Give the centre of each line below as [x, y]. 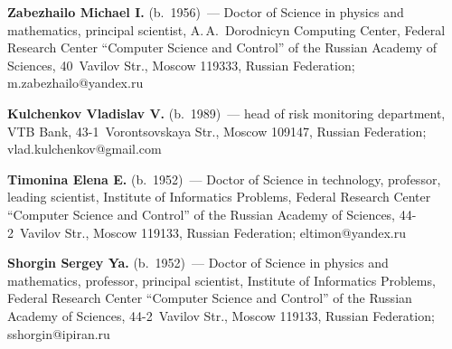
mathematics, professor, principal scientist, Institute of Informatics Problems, [221, 280]
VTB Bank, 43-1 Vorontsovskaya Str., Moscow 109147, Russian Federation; [217, 131]
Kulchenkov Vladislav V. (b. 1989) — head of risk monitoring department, [226, 113]
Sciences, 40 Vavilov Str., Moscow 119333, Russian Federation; [181, 65]
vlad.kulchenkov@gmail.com [85, 149]
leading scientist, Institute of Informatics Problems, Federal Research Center [219, 197]
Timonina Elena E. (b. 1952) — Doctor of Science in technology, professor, [224, 179]
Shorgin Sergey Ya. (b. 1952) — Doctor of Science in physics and [198, 263]
